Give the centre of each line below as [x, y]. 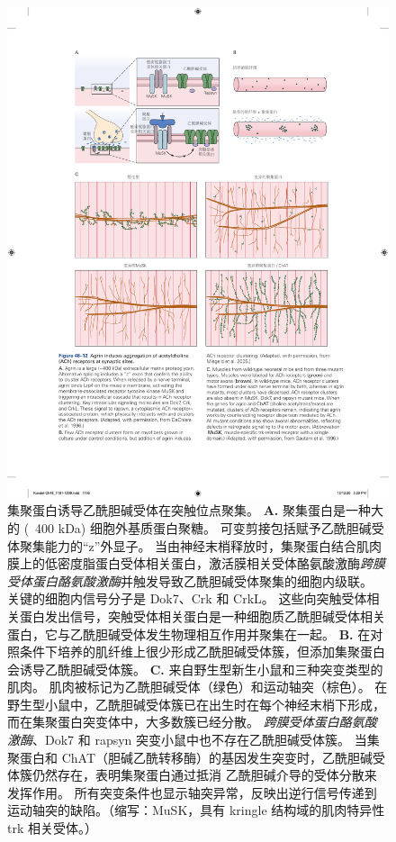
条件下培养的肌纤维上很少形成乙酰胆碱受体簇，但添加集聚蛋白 [202, 652]
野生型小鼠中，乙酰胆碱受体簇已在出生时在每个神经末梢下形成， [196, 704]
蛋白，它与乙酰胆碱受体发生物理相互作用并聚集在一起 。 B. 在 [189, 634]
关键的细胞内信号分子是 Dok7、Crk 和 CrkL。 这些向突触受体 [187, 598]
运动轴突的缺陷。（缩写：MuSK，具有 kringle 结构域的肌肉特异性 [196, 810]
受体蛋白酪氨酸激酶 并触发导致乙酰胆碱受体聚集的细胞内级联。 [190, 580]
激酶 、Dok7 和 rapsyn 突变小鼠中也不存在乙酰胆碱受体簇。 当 [187, 740]
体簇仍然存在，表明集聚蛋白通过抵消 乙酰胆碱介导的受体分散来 [192, 775]
